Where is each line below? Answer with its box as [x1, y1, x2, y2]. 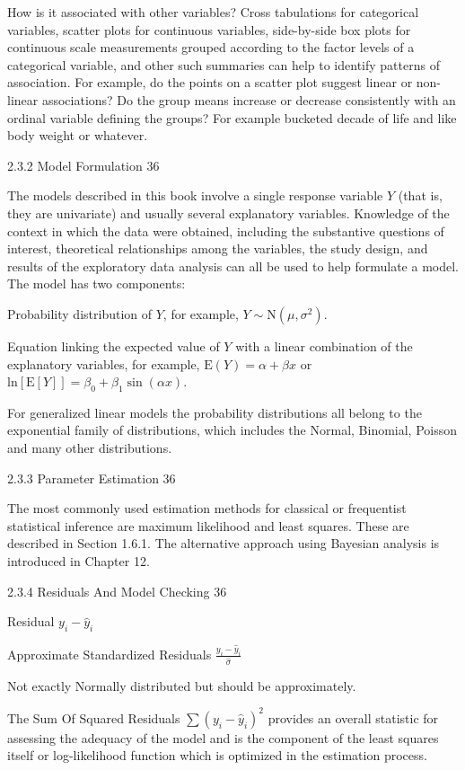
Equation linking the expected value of [7, 336, 220, 355]
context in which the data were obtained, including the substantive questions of [7, 221, 444, 240]
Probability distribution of [7, 304, 153, 323]
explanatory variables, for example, [7, 354, 200, 373]
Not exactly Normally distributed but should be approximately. [7, 676, 356, 695]
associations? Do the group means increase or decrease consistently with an [41, 90, 456, 109]
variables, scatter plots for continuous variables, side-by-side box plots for [7, 20, 411, 39]
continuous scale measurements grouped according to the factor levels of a [7, 38, 415, 57]
